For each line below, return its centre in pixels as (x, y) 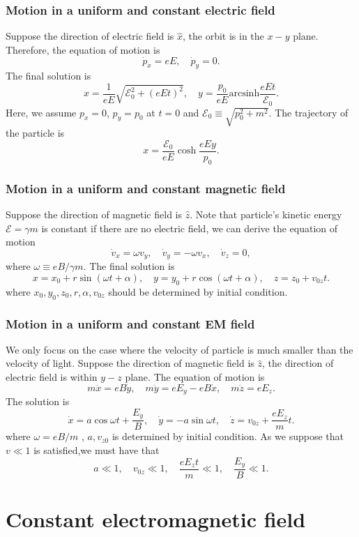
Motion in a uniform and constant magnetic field (146, 188)
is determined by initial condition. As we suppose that (228, 436)
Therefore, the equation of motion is (83, 49)
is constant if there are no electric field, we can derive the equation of (190, 228)
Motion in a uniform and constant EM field (130, 323)
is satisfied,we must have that (97, 449)
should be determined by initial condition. (198, 291)
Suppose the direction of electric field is (90, 36)
